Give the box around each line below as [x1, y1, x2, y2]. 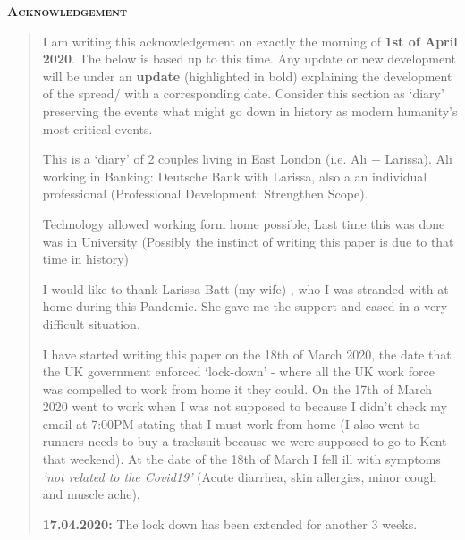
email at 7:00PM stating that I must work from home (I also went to [42, 414, 420, 433]
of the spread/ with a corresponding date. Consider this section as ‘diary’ [42, 84, 444, 103]
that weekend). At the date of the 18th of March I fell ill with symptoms [42, 450, 441, 468]
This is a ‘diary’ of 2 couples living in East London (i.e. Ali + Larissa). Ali [42, 149, 452, 168]
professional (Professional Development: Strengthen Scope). [42, 184, 368, 203]
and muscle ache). [42, 485, 140, 503]
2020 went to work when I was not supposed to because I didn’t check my [42, 397, 447, 416]
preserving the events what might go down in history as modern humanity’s [42, 101, 458, 120]
